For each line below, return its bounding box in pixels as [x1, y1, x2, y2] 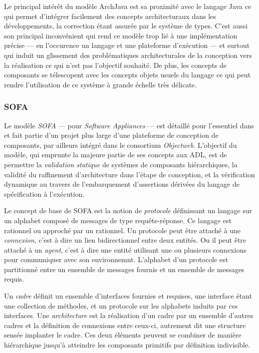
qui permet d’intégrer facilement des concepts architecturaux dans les [4, 10, 216, 21]
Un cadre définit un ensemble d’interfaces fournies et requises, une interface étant [4, 291, 252, 301]
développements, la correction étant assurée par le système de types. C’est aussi [4, 20, 248, 31]
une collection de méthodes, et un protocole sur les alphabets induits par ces [4, 300, 238, 311]
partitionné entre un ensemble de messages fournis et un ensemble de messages [4, 264, 245, 274]
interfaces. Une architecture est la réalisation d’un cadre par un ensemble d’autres [4, 310, 254, 321]
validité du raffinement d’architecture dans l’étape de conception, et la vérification [4, 169, 255, 179]
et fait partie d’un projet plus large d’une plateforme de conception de [4, 130, 219, 140]
